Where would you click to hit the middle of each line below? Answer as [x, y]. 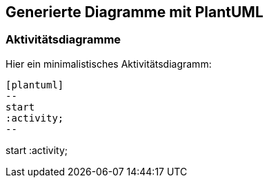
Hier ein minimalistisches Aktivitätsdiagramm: [109, 64]
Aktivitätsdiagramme [63, 40]
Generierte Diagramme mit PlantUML [134, 12]
